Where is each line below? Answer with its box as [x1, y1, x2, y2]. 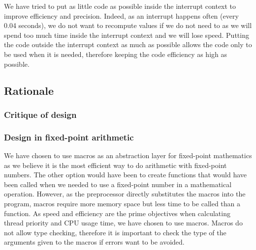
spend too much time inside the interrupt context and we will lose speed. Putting [4, 29, 249, 40]
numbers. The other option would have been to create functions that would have [4, 169, 247, 180]
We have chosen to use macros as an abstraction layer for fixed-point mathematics [4, 150, 252, 160]
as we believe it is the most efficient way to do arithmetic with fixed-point [4, 160, 227, 170]
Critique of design [4, 108, 77, 120]
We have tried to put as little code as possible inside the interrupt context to [4, 1, 236, 11]
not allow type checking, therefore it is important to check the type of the [4, 227, 226, 237]
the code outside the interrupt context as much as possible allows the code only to [4, 39, 252, 50]
